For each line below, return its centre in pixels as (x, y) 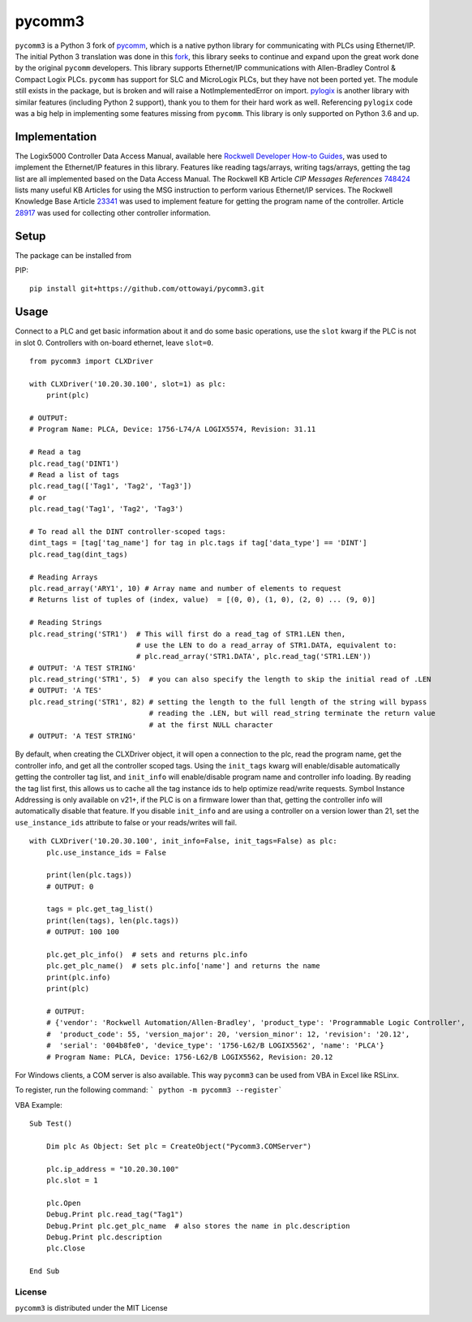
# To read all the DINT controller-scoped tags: (128, 531)
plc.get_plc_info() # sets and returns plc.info (146, 955)
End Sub (45, 1271)
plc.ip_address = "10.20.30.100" (113, 1169)
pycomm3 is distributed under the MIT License (91, 1308)
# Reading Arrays (64, 577)
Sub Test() (51, 1124)
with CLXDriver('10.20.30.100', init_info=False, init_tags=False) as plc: (183, 841)
